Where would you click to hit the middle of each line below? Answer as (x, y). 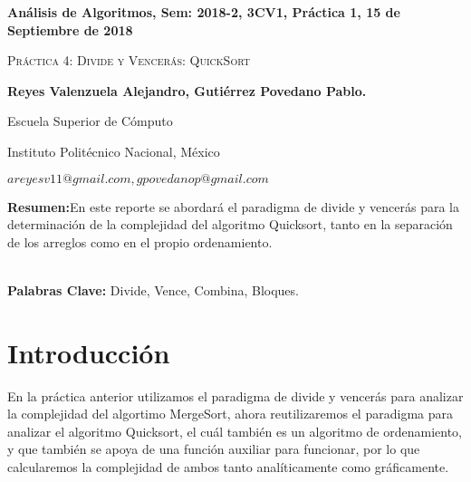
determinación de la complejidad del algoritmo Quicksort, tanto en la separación (230, 224)
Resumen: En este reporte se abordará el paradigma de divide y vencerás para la (233, 206)
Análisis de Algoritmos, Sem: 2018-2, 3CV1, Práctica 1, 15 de (204, 12)
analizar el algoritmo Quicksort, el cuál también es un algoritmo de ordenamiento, (235, 431)
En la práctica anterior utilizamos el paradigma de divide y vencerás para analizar (235, 395)
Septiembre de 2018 (70, 29)
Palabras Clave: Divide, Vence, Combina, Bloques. (153, 289)
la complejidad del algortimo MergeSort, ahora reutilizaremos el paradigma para (230, 414)
